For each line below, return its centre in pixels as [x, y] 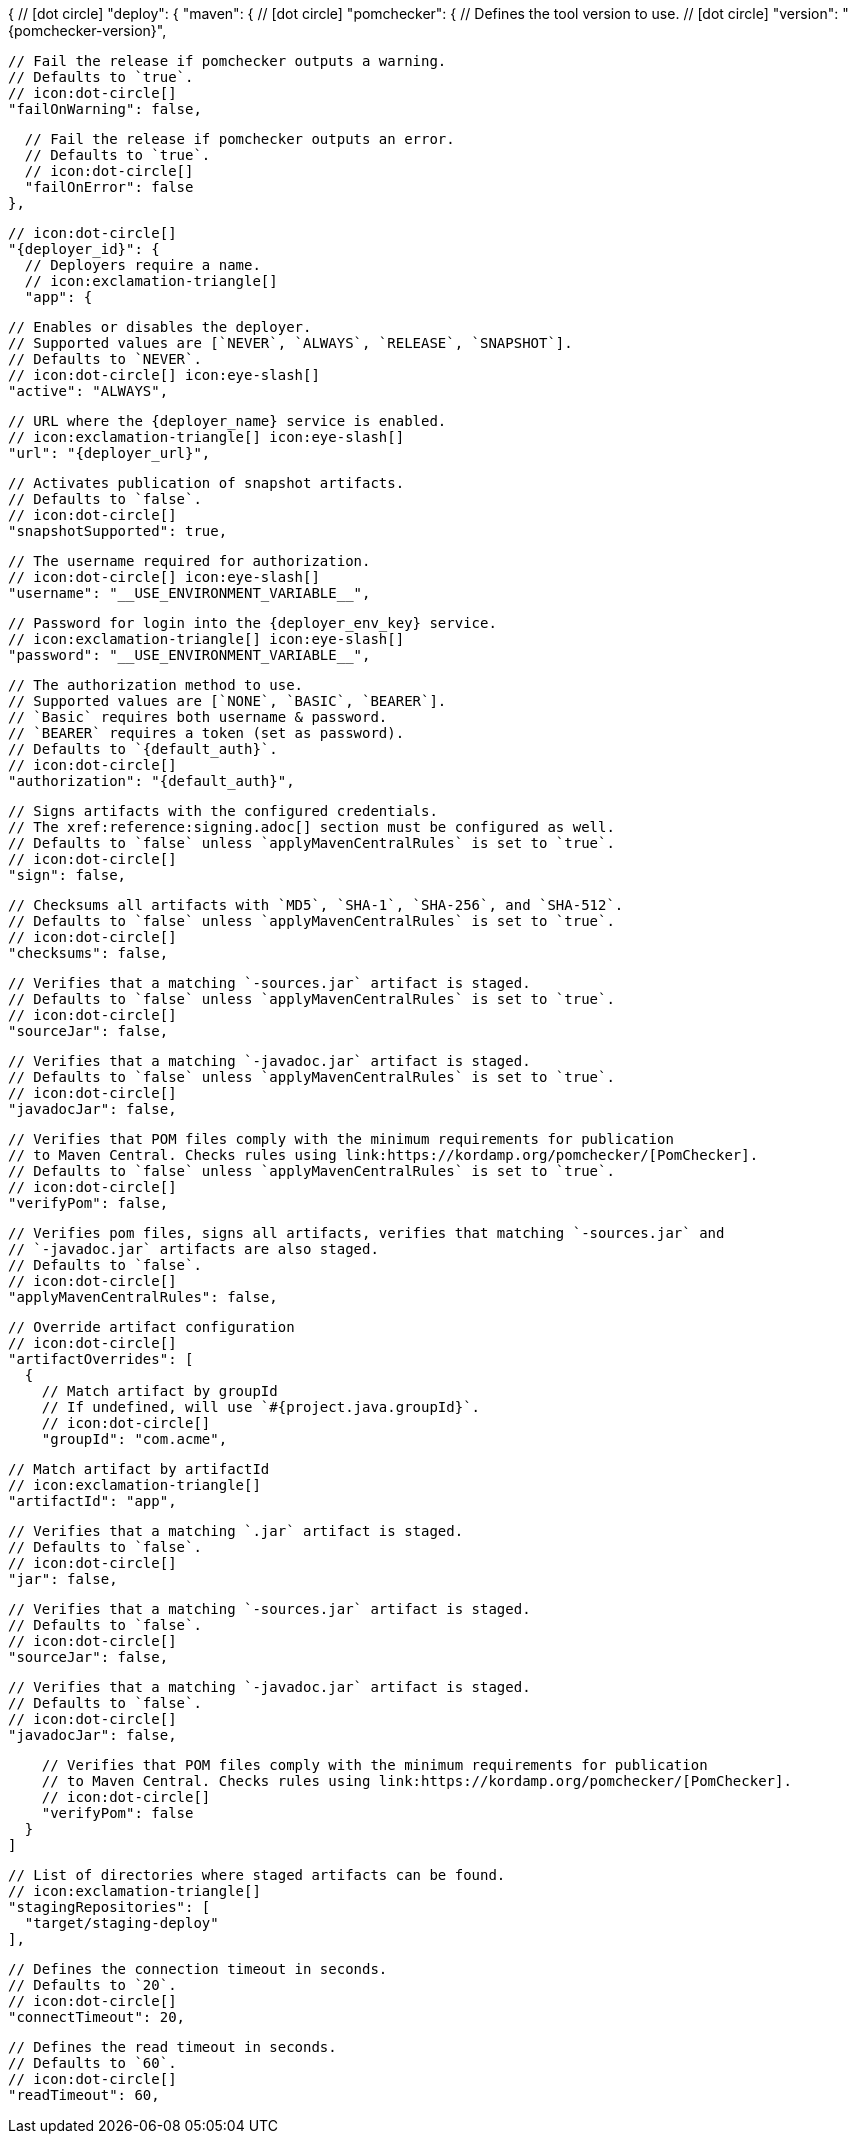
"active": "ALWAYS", [88, 391]
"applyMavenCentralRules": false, [143, 1297]
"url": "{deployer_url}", [109, 453]
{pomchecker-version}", [87, 30]
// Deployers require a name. [142, 265]
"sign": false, [67, 875]
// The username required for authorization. [189, 561]
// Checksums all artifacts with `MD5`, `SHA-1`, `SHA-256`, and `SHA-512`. [316, 905]
